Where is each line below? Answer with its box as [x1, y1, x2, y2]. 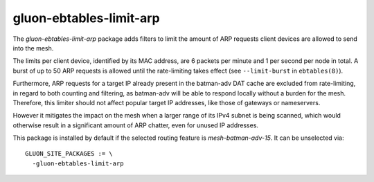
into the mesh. [12, 44, 54, 52]
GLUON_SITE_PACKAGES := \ [25, 149, 114, 158]
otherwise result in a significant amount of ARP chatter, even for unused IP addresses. [12, 121, 259, 129]
